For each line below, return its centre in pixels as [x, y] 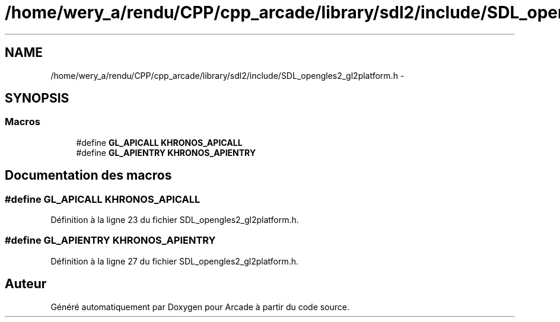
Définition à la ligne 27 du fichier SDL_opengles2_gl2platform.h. [175, 261]
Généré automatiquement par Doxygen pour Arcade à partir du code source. [200, 307]
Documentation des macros [88, 176]
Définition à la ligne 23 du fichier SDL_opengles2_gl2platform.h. [175, 220]
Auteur [26, 284]
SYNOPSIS [37, 98]
